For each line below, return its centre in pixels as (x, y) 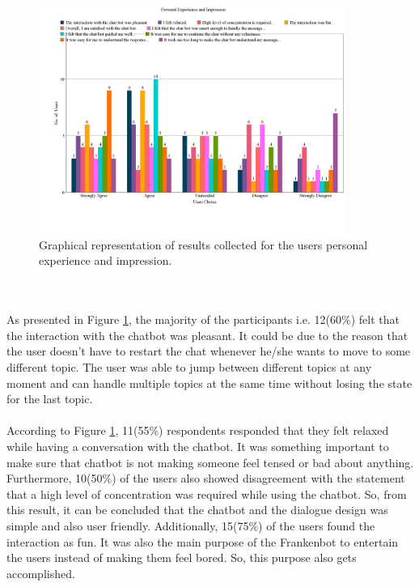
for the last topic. (50, 399)
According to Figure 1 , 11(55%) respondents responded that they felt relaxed (198, 430)
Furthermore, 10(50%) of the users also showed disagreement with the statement (206, 478)
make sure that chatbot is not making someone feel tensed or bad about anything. (210, 462)
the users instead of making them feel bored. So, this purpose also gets (182, 557)
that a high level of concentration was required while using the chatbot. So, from (207, 493)
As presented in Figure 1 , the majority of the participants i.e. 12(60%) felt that (203, 319)
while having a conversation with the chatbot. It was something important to (198, 446)
